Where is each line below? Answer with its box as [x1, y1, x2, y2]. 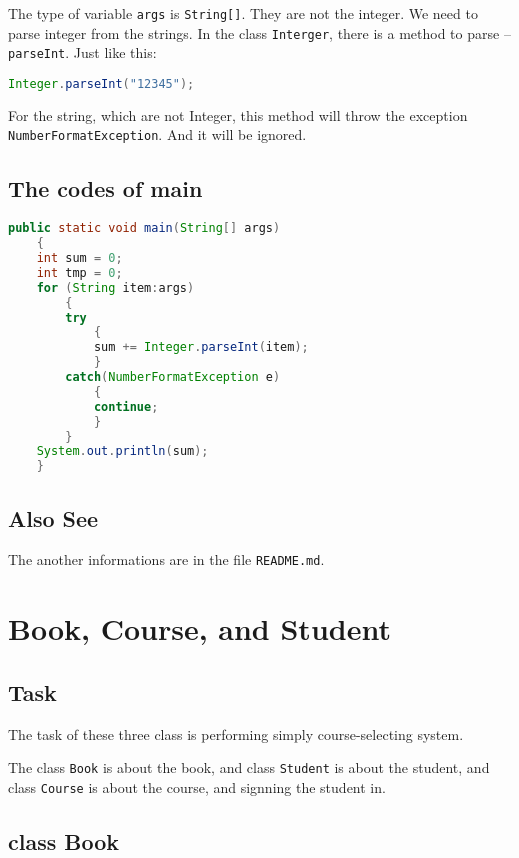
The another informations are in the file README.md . [8, 549, 325, 570]
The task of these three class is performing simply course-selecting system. [8, 723, 464, 744]
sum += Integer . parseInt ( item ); [93, 340, 309, 355]
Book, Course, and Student [8, 608, 391, 649]
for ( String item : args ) [36, 280, 195, 295]
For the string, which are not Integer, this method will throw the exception [8, 104, 468, 125]
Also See [8, 502, 99, 533]
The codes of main [8, 173, 203, 204]
